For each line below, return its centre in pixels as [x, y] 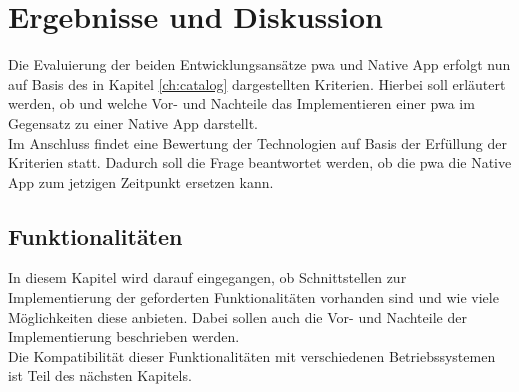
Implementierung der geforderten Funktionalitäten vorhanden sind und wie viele [253, 297]
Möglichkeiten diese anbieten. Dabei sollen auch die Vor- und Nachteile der [237, 316]
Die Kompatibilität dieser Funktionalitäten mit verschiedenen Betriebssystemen [252, 355]
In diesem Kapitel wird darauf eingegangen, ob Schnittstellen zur [207, 277]
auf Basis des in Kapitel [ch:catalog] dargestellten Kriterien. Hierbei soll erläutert [257, 83]
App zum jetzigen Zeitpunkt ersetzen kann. [141, 181]
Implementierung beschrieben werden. [124, 336]
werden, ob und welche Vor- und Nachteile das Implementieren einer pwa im [241, 103]
